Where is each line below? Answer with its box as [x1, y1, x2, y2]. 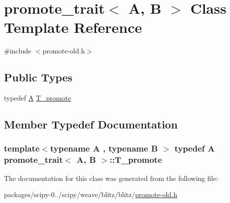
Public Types [4, 70, 73, 85]
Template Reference [4, 17, 142, 37]
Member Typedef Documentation [4, 117, 178, 132]
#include [4, 46, 32, 56]
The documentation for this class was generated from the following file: [4, 173, 218, 183]
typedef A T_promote [4, 93, 71, 103]
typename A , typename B [50, 142, 158, 154]
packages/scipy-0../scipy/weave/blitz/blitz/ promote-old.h [4, 189, 177, 200]
